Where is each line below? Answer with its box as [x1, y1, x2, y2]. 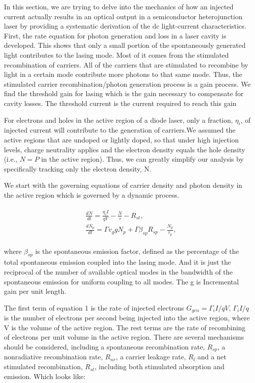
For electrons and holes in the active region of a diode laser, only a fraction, [4, 114, 233, 125]
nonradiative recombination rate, [4, 351, 103, 362]
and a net [197, 351, 226, 362]
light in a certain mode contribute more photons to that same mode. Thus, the [4, 69, 242, 79]
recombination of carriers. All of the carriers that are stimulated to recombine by [4, 59, 249, 70]
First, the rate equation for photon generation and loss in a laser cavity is [4, 30, 226, 40]
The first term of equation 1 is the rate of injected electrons [4, 302, 184, 313]
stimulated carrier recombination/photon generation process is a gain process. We [4, 78, 251, 89]
